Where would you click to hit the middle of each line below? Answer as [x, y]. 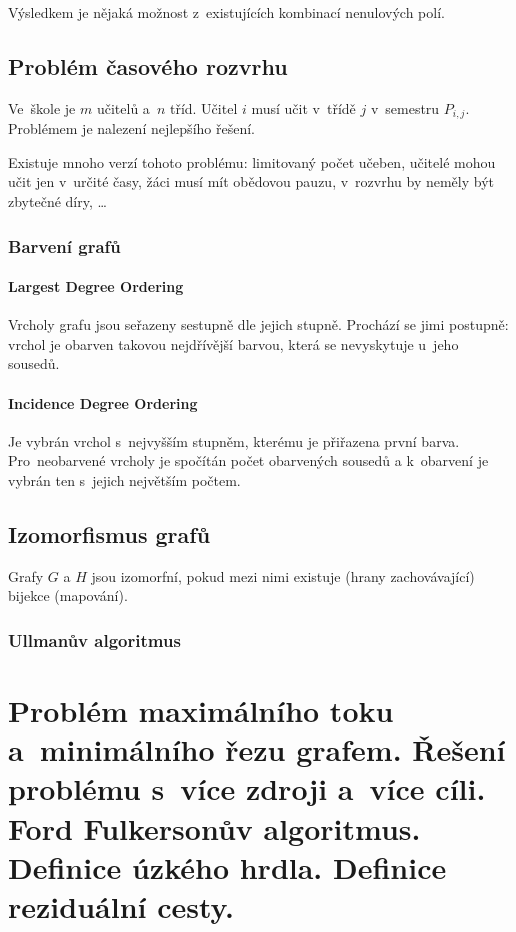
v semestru [405, 107]
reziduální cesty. [121, 905]
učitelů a [123, 107]
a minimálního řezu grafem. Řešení [257, 749]
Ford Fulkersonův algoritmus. [214, 827]
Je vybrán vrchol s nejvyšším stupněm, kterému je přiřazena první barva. [234, 440]
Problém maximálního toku [201, 710]
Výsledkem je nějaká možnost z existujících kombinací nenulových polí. [226, 12]
